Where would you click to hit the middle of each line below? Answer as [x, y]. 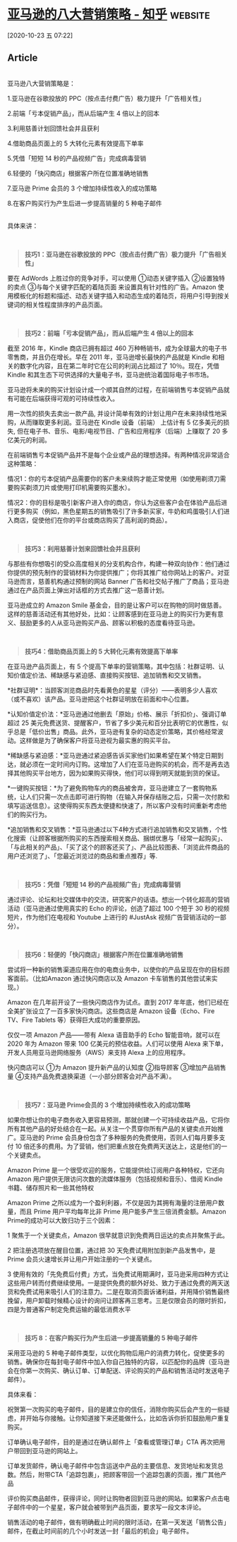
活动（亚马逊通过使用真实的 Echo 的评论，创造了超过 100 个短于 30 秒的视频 [119, 908]
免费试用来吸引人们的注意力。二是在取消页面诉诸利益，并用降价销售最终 [124, 1292]
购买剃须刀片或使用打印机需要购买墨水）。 [73, 487]
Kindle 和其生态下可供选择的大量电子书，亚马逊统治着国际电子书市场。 [110, 374]
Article [23, 58]
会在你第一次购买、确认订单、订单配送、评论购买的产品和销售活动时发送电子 [119, 1370]
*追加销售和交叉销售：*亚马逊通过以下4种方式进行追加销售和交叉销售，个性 [117, 829]
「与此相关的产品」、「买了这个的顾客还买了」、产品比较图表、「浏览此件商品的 [119, 847]
